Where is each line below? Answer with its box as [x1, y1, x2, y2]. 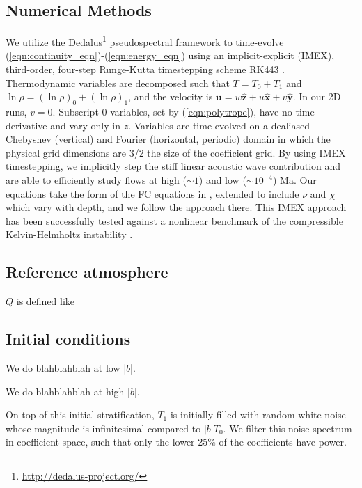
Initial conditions [6, 328, 131, 349]
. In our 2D [292, 89, 341, 104]
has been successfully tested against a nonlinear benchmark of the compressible [6, 213, 343, 228]
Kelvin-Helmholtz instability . [6, 227, 133, 242]
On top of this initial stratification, [6, 407, 155, 422]
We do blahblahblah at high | [6, 384, 130, 398]
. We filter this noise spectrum [223, 420, 352, 435]
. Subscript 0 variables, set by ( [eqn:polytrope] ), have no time [52, 104, 315, 119]
